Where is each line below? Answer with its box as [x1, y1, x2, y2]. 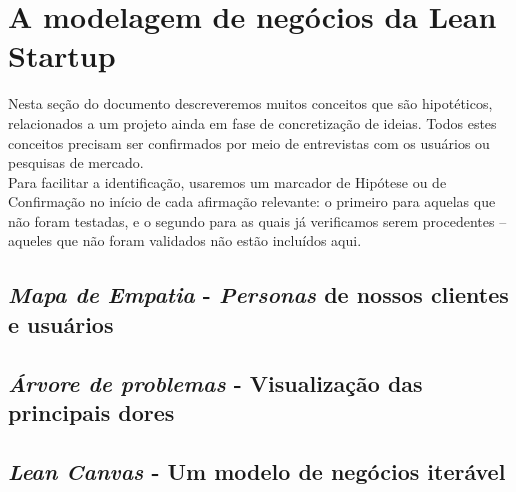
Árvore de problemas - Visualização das [8, 367, 423, 398]
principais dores [8, 397, 175, 428]
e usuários [8, 308, 114, 339]
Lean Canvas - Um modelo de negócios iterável [8, 455, 506, 486]
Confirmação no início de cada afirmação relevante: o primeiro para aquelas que [8, 191, 496, 212]
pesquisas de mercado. [8, 152, 144, 173]
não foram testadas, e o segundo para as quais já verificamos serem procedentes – [8, 210, 507, 231]
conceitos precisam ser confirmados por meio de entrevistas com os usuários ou [8, 132, 490, 153]
